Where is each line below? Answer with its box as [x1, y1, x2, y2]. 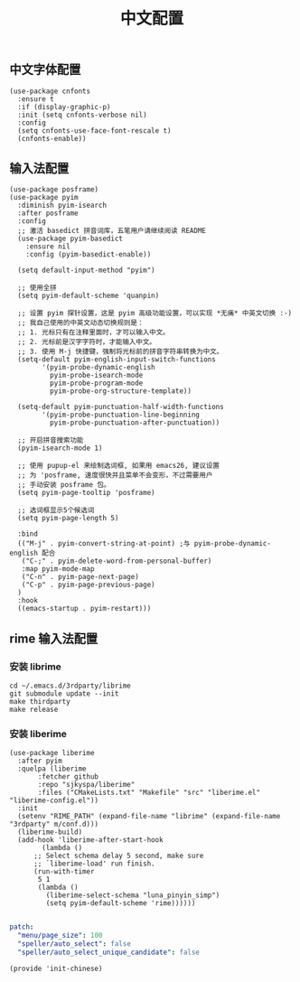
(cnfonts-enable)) [17, 134, 88, 143]
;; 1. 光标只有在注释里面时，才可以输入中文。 [17, 328, 170, 337]
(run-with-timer [33, 867, 95, 876]
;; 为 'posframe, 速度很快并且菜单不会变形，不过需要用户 [17, 471, 213, 480]
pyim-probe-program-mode [49, 379, 144, 388]
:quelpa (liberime [17, 764, 88, 773]
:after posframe [17, 209, 79, 218]
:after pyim [17, 756, 63, 766]
